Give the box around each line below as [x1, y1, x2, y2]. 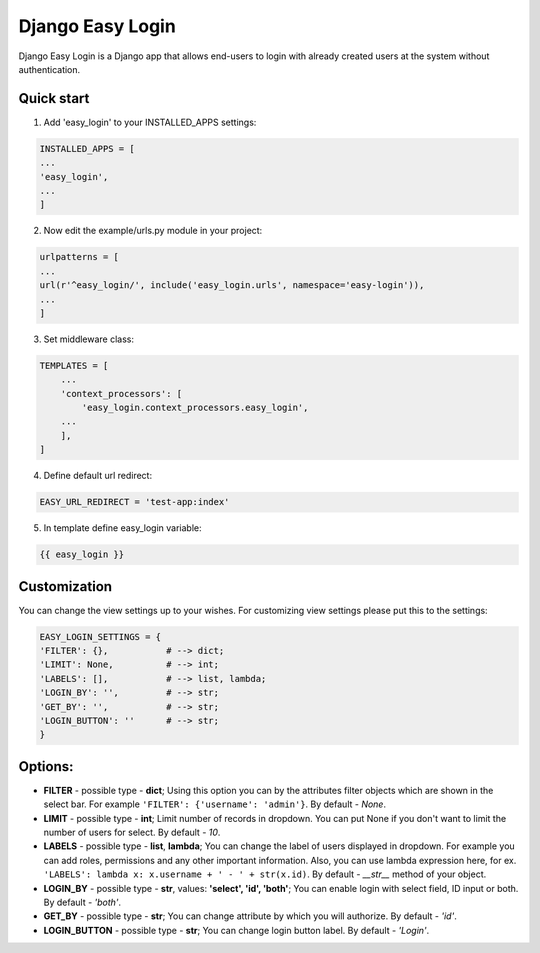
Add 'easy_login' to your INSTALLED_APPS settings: [43, 116, 257, 128]
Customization [18, 578, 113, 595]
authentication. [18, 63, 81, 75]
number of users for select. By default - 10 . [43, 826, 221, 839]
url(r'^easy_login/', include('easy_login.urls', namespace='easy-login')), [39, 280, 425, 291]
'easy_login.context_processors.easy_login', [81, 402, 309, 414]
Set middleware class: [43, 333, 135, 345]
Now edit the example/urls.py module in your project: [43, 225, 263, 237]
